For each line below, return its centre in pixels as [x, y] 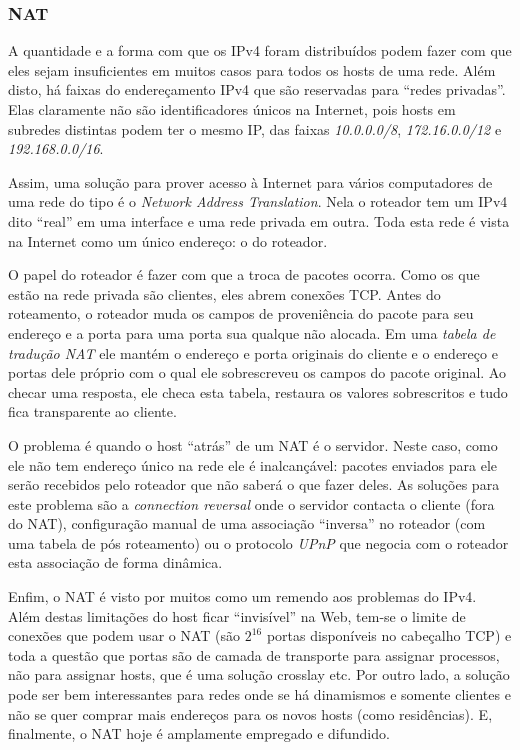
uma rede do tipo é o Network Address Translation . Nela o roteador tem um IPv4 [258, 201]
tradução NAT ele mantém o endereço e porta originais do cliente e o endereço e [253, 352]
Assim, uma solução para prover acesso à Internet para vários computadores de [250, 181]
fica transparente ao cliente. [92, 411]
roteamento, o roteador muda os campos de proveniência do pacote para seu [241, 313]
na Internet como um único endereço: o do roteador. [168, 240]
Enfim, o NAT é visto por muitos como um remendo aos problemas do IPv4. [242, 596]
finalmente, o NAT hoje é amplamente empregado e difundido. [199, 733]
